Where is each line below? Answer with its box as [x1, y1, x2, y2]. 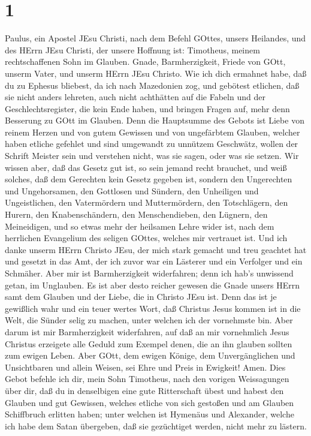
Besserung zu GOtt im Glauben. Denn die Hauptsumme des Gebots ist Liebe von [5, 114, 304, 127]
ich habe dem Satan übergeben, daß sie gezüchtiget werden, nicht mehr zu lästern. [5, 419, 307, 432]
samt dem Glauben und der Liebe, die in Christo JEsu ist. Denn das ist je [5, 290, 277, 303]
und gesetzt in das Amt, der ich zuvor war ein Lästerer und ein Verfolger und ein [5, 255, 303, 267]
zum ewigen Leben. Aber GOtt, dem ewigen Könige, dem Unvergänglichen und [5, 349, 295, 362]
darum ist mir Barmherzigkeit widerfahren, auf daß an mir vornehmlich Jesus [5, 325, 289, 338]
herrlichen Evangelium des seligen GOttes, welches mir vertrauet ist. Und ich [5, 231, 288, 244]
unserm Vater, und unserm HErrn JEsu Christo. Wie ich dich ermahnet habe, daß [5, 67, 307, 79]
